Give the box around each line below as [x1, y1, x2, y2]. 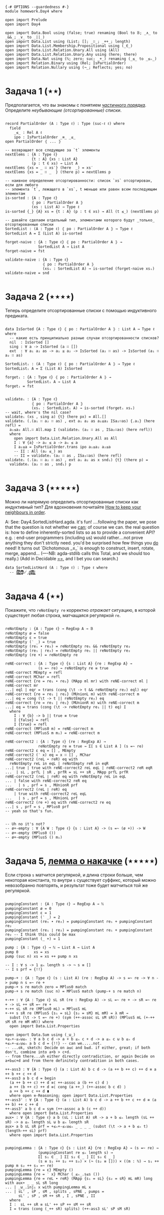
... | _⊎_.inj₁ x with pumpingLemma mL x [5, 1184, 91, 1190]
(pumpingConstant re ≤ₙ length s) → [38, 1150, 113, 1155]
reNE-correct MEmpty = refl [5, 670, 63, 675]
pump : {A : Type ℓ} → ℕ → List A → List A [5, 945, 95, 950]
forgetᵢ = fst [5, 384, 34, 389]
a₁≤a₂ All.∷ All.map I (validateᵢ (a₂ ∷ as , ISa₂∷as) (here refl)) [9, 427, 153, 432]
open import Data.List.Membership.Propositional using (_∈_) [5, 43, 133, 48]
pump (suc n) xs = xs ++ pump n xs [5, 954, 78, 959]
